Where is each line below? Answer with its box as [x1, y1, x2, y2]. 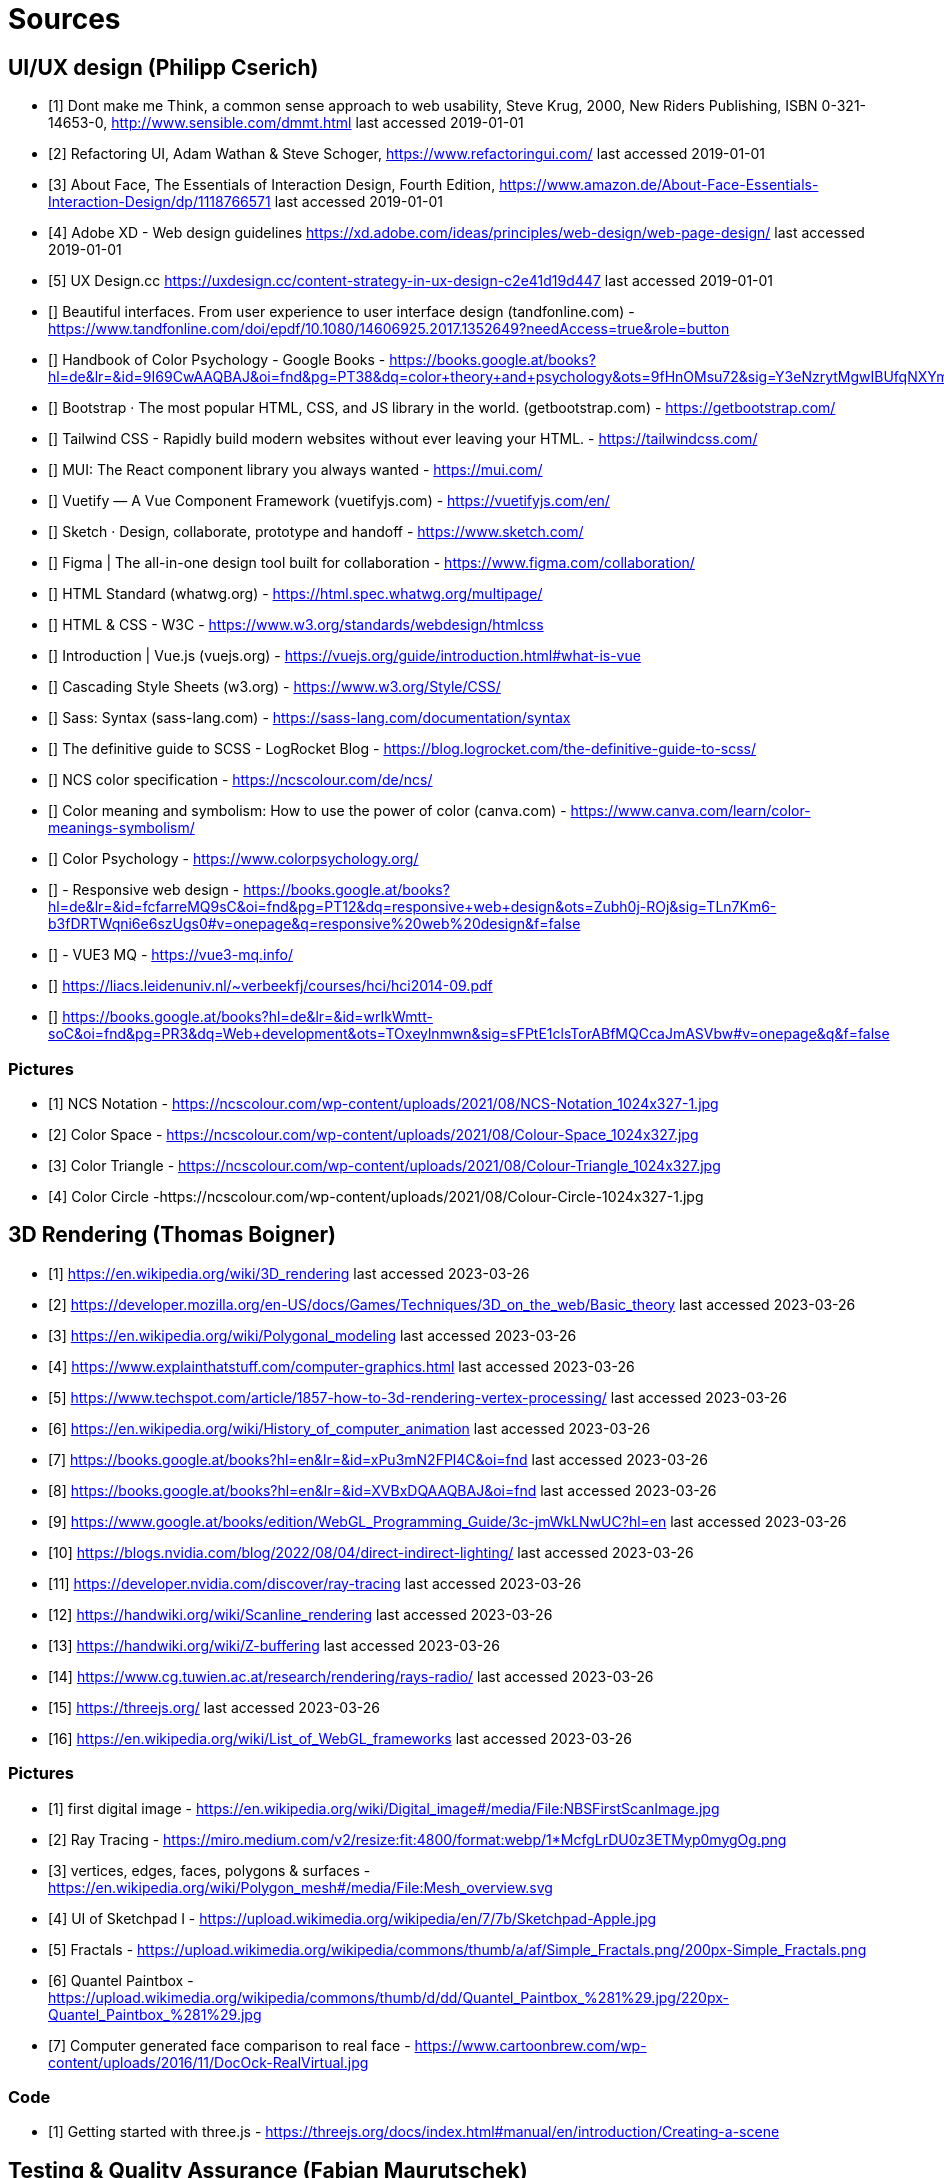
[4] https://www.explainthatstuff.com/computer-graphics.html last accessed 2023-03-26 [48, 1357, 635, 1375]
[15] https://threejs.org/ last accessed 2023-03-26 [48, 1698, 381, 1716]
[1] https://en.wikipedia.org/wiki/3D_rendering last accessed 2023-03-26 [48, 1264, 530, 1282]
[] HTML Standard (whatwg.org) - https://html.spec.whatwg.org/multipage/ [48, 585, 543, 603]
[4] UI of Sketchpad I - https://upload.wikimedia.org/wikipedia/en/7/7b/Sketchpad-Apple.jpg [48, 1909, 657, 1927]
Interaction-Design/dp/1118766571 [48, 193, 271, 211]
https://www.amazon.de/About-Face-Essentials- [499, 176, 819, 194]
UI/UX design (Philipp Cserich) [8, 54, 319, 80]
